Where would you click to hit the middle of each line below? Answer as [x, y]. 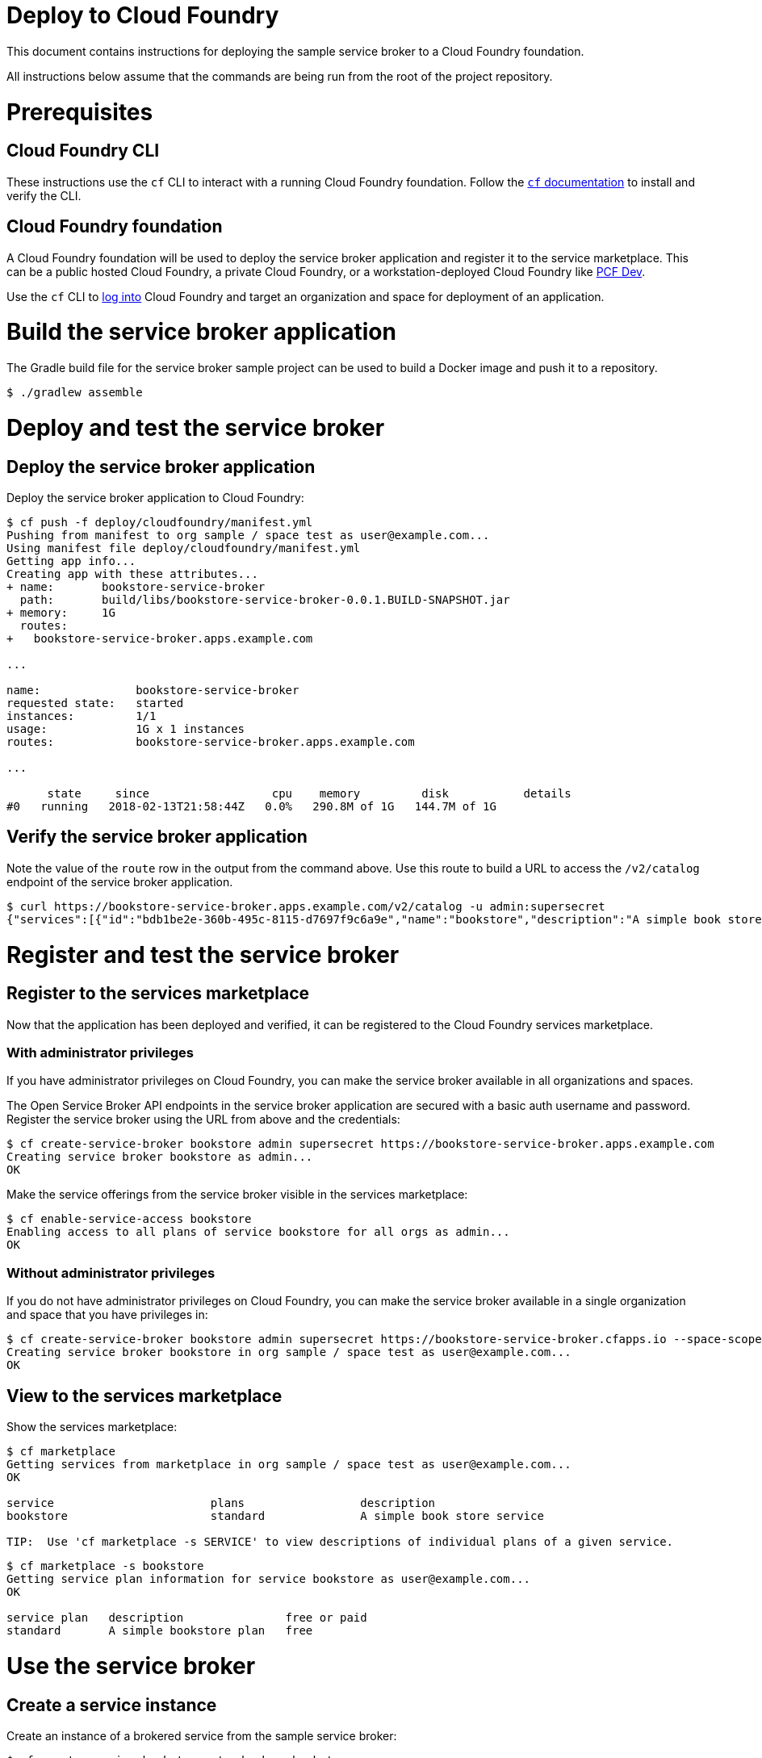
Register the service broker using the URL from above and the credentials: [203, 1120]
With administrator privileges [100, 1053]
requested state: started [95, 703]
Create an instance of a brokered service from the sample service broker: [202, 1735]
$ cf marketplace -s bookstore [105, 1566]
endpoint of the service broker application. [120, 881]
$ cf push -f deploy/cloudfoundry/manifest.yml [160, 522]
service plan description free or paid [187, 1618]
